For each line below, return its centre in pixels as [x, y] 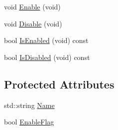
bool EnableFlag [29, 122]
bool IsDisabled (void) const [47, 57]
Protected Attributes [59, 84]
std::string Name [29, 105]
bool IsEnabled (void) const [46, 40]
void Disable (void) [33, 23]
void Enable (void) [32, 6]
